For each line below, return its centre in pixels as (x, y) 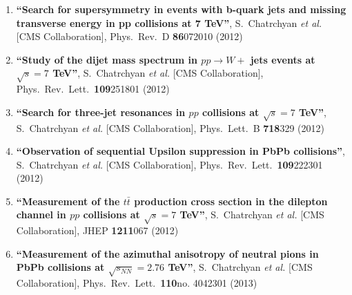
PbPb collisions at (60, 267)
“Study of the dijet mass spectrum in (107, 59)
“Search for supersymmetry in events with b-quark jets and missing (181, 9)
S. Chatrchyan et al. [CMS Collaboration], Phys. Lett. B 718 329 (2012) (170, 127)
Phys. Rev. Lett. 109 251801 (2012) (93, 89)
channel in (41, 215)
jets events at (283, 59)
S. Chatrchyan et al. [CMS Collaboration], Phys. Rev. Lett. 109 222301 (169, 164)
